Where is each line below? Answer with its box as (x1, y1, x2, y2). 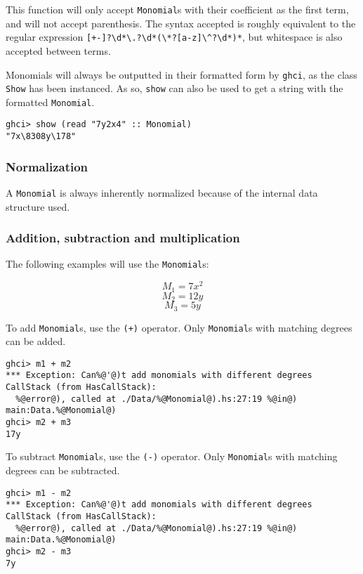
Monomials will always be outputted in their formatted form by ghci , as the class (6, 67, 357, 81)
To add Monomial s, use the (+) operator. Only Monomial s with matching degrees (6, 320, 352, 334)
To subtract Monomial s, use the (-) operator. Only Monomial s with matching (6, 449, 338, 464)
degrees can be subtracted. (6, 463, 120, 478)
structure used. (6, 199, 70, 214)
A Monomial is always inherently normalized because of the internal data (6, 185, 318, 200)
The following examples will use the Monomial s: (6, 256, 209, 271)
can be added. (6, 334, 66, 348)
